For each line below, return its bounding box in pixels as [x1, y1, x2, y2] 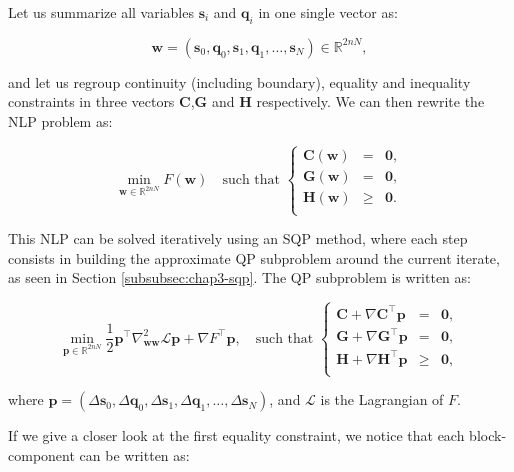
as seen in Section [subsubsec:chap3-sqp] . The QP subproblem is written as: [8, 267, 471, 288]
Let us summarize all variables [8, 2, 194, 22]
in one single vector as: [258, 2, 398, 22]
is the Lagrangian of [320, 389, 444, 410]
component [8, 444, 75, 465]
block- [469, 425, 507, 446]
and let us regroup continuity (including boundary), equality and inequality [8, 71, 471, 92]
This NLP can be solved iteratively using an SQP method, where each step [8, 228, 468, 249]
